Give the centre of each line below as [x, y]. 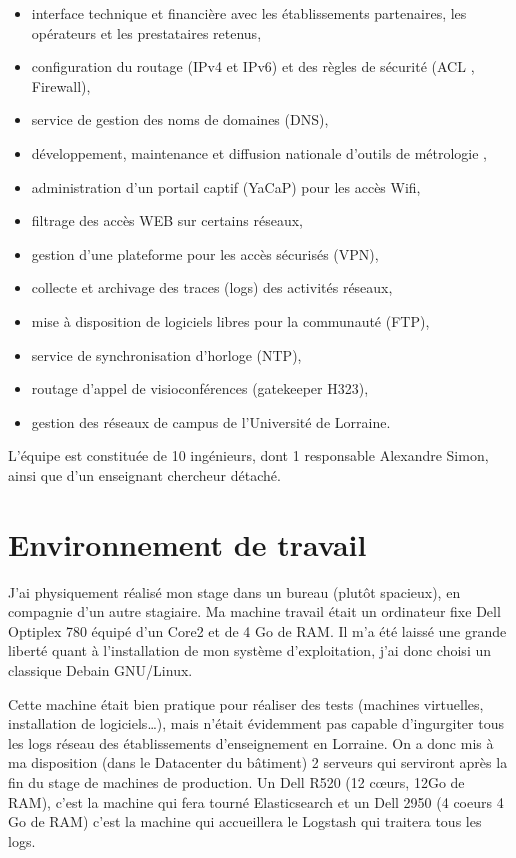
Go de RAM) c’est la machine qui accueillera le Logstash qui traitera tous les [245, 821]
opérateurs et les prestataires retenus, [146, 32]
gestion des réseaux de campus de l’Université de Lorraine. [211, 421]
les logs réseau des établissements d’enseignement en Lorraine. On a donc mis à [251, 742]
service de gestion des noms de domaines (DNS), [180, 119]
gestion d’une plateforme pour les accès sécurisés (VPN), [205, 253]
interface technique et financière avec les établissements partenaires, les [249, 13]
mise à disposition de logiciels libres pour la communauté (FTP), [230, 320]
